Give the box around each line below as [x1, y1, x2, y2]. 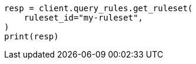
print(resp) [4, 32, 59, 41]
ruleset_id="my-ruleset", [24, 13, 144, 22]
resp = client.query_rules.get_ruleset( [4, 4, 193, 13]
